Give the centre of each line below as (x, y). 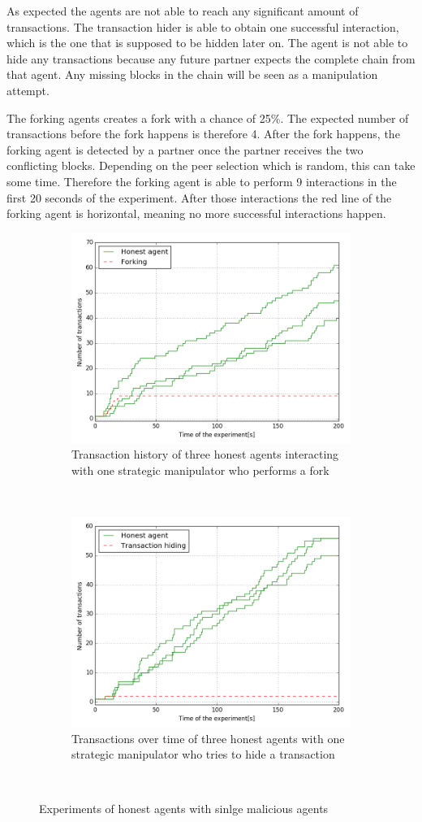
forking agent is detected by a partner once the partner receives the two (185, 149)
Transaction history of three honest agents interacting (205, 454)
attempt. (28, 90)
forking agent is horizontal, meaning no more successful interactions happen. (196, 213)
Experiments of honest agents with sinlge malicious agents (184, 809)
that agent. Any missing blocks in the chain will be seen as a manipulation (192, 74)
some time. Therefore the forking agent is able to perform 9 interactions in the (202, 181)
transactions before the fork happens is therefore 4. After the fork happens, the (203, 134)
